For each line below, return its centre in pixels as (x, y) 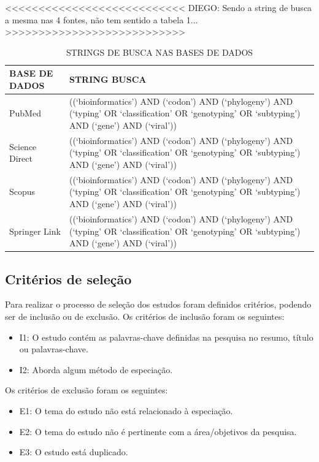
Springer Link (35, 231)
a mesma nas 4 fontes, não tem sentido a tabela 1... (102, 19)
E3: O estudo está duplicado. (74, 452)
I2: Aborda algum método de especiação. (96, 369)
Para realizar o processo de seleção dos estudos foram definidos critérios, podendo (158, 304)
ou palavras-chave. (54, 349)
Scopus (22, 191)
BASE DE (31, 73)
